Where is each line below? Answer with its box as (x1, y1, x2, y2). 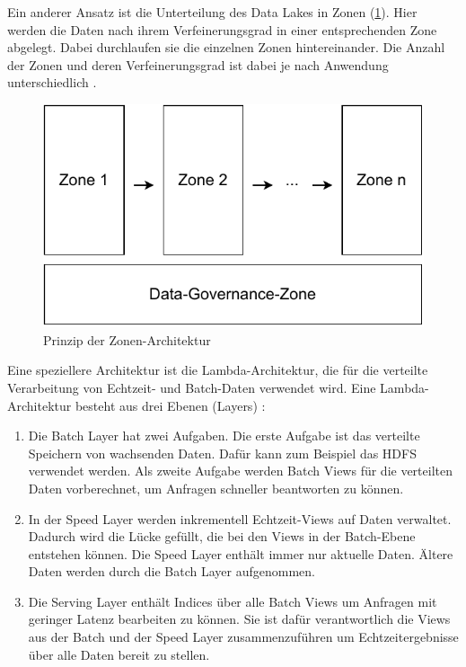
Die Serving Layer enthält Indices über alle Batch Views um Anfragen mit (28, 591, 437, 610)
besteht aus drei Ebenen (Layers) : (75, 396, 266, 414)
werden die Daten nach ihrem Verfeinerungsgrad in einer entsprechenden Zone (7, 20, 437, 39)
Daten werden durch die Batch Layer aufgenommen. (28, 562, 315, 581)
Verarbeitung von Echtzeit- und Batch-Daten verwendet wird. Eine (7, 378, 376, 396)
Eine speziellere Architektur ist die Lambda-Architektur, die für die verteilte (7, 360, 428, 379)
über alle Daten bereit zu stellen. (28, 645, 210, 663)
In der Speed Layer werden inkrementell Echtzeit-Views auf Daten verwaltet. (28, 509, 452, 528)
